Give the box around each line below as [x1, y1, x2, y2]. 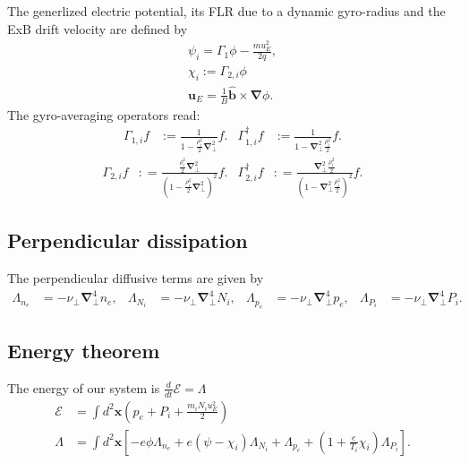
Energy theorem [7, 336, 160, 364]
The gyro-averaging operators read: [7, 105, 200, 124]
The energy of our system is [7, 378, 160, 397]
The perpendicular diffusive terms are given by [7, 269, 264, 287]
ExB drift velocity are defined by [7, 19, 188, 38]
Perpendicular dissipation [7, 227, 248, 254]
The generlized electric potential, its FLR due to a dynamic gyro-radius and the [7, 2, 446, 20]
